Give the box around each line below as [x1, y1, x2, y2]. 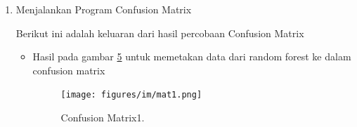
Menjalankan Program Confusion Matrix [15, 2, 192, 16]
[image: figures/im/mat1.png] [60, 90, 202, 100]
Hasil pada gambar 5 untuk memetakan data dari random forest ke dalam [32, 49, 351, 64]
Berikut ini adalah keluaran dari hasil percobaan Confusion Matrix [15, 25, 304, 40]
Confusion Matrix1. [60, 110, 145, 125]
